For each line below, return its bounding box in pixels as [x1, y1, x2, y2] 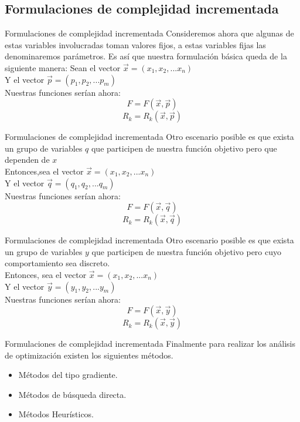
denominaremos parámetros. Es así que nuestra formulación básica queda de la [5, 50, 287, 62]
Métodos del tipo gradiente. [18, 369, 118, 381]
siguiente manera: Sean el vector [5, 61, 121, 73]
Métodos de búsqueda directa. [18, 388, 127, 400]
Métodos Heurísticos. [18, 408, 94, 420]
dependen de [5, 153, 50, 166]
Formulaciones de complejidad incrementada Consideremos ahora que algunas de [5, 27, 294, 39]
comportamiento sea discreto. [5, 257, 110, 269]
